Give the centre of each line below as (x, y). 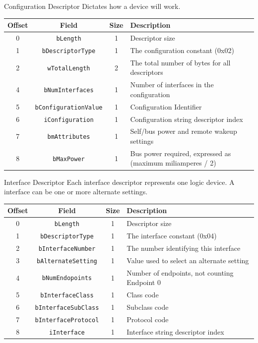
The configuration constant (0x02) (182, 50)
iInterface (67, 332)
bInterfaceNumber (67, 249)
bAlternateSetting (67, 261)
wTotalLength (69, 68)
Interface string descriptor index (175, 331)
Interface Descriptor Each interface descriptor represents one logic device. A (119, 182)
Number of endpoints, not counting (180, 272)
